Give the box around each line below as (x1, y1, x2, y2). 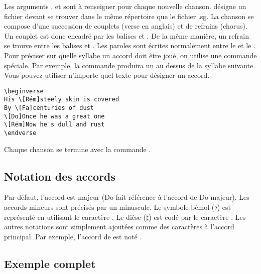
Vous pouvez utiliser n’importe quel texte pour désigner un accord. (4, 70, 210, 80)
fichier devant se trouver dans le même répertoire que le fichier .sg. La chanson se (4, 11, 254, 21)
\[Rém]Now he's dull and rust (4, 121, 105, 128)
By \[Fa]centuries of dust (4, 104, 94, 112)
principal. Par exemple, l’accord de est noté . (4, 231, 142, 241)
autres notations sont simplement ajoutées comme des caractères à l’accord (4, 221, 234, 232)
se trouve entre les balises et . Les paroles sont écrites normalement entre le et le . (4, 40, 256, 51)
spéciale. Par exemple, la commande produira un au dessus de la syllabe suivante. (4, 60, 255, 70)
